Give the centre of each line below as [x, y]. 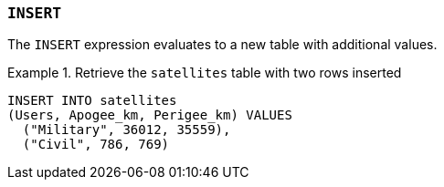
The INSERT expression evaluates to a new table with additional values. [222, 45]
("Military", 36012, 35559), [127, 130]
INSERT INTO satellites [92, 101]
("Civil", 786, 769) [96, 145]
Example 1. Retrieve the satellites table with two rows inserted [205, 73]
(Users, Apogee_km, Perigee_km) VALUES [150, 115]
